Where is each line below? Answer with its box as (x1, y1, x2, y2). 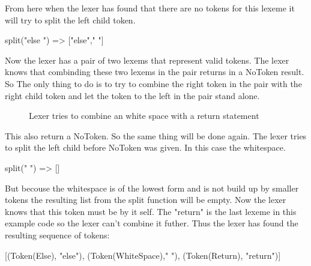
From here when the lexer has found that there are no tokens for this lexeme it (5, 2, 295, 14)
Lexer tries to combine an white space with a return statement (29, 109, 259, 122)
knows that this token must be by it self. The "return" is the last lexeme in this (5, 205, 297, 217)
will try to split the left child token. (5, 13, 136, 26)
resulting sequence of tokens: (5, 228, 110, 241)
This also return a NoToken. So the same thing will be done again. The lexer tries (5, 129, 307, 142)
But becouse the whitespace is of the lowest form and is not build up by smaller (5, 181, 299, 194)
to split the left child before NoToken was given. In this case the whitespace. (5, 141, 286, 154)
